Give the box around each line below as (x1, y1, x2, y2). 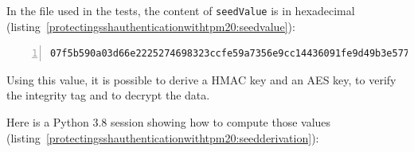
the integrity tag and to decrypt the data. (6, 87, 210, 103)
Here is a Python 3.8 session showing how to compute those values (6, 114, 331, 131)
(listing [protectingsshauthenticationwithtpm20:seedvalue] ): (6, 18, 295, 34)
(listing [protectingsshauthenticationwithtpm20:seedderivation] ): (6, 129, 319, 146)
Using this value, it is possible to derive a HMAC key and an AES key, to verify (6, 71, 396, 88)
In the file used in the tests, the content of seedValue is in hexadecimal (6, 2, 355, 18)
